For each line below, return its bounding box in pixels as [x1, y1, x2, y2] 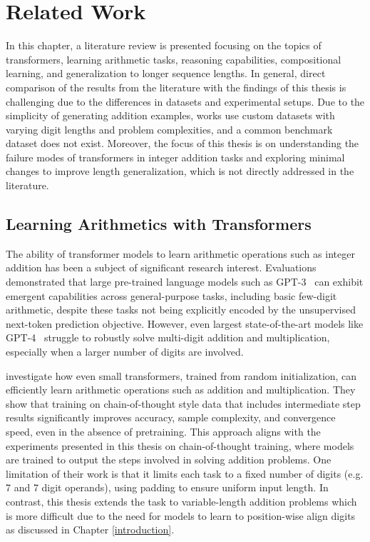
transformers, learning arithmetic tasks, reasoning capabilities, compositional [6, 51, 341, 66]
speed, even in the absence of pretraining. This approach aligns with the [6, 423, 321, 438]
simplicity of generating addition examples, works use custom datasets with [6, 108, 335, 123]
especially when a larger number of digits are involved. [6, 344, 244, 359]
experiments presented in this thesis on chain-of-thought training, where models [6, 438, 354, 453]
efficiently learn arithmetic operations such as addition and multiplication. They [6, 382, 356, 397]
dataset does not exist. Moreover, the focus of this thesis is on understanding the [6, 136, 359, 151]
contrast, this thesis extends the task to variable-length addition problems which [6, 493, 357, 508]
